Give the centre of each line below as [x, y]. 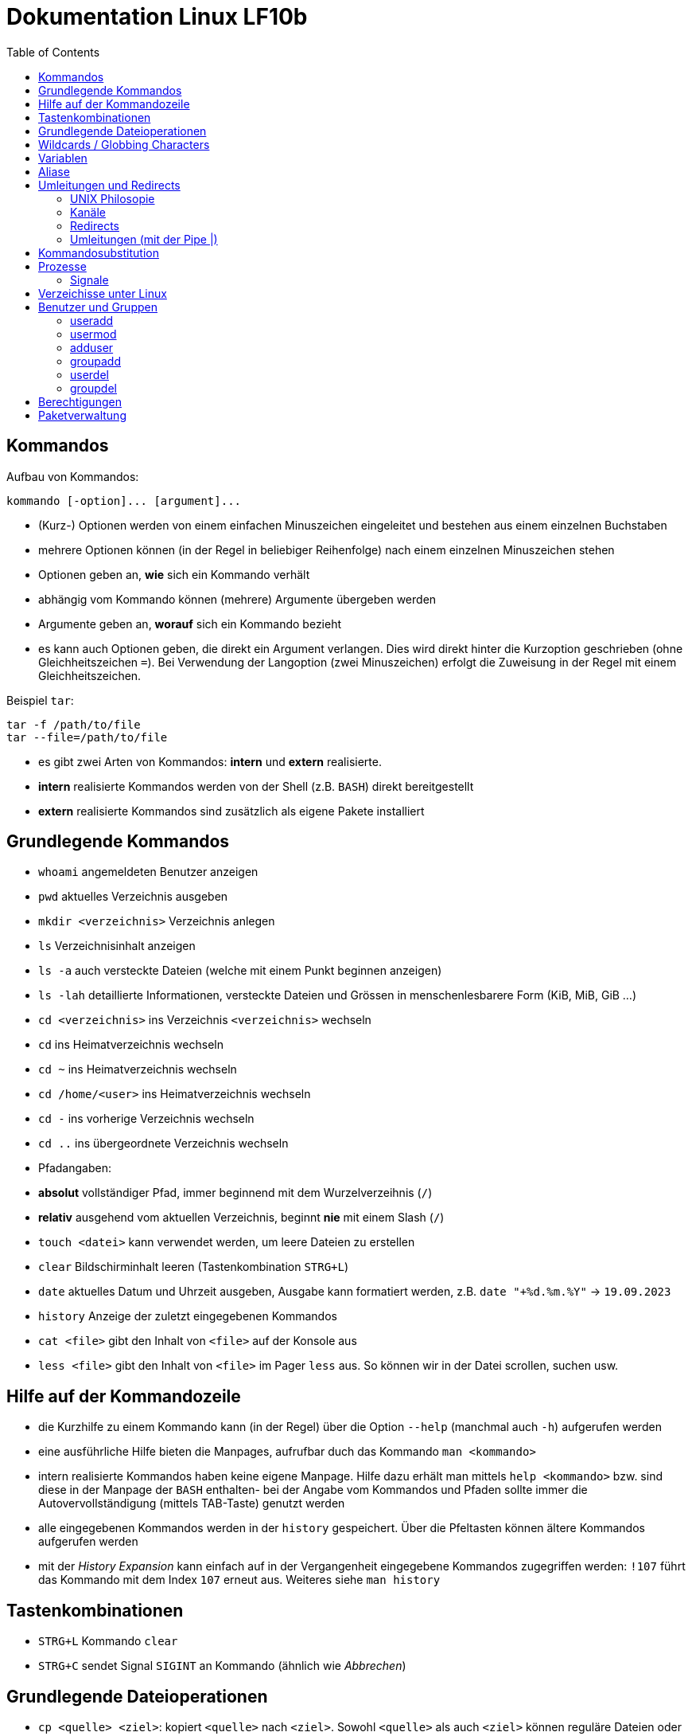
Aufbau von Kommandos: [73, 476]
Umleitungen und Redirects [109, 185]
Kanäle [88, 212]
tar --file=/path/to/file [87, 737]
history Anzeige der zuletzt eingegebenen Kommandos [188, 1316]
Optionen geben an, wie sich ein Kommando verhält [174, 574]
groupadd [96, 361]
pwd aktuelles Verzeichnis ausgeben [133, 897]
